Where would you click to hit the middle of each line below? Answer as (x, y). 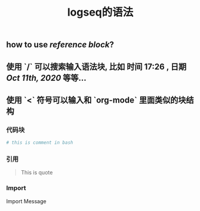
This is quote (37, 173)
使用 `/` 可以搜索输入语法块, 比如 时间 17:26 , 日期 (96, 67)
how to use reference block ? (60, 45)
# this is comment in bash (40, 143)
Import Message (26, 201)
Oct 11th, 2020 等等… (46, 78)
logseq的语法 (100, 12)
